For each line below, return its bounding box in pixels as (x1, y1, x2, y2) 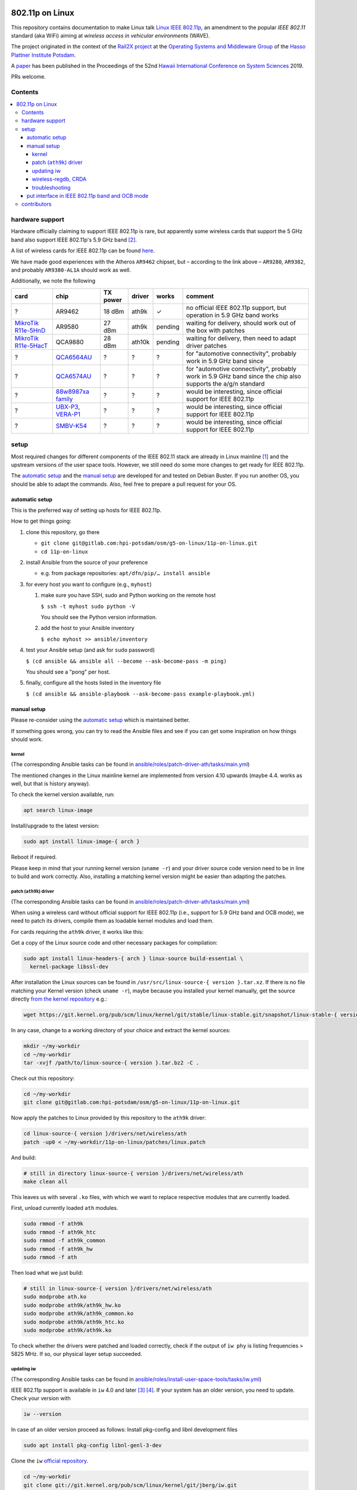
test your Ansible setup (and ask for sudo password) (26, 647, 155, 654)
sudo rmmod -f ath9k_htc (23, 1228, 96, 1236)
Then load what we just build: (11, 1269, 83, 1276)
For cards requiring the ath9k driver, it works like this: (11, 928, 144, 935)
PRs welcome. (11, 73, 46, 80)
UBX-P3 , (55, 402, 80, 411)
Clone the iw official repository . (11, 1457, 89, 1464)
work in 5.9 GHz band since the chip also (186, 372, 302, 380)
